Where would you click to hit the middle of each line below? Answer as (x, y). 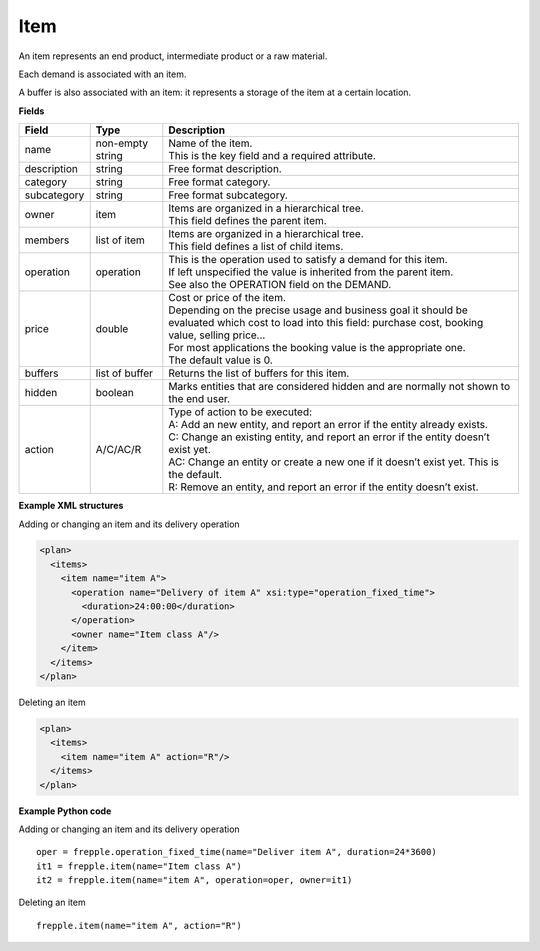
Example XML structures (71, 506)
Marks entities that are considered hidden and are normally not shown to (339, 387)
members (47, 240)
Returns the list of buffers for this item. (259, 373)
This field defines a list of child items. (256, 247)
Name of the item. (210, 143)
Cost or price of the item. (227, 298)
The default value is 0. (221, 360)
